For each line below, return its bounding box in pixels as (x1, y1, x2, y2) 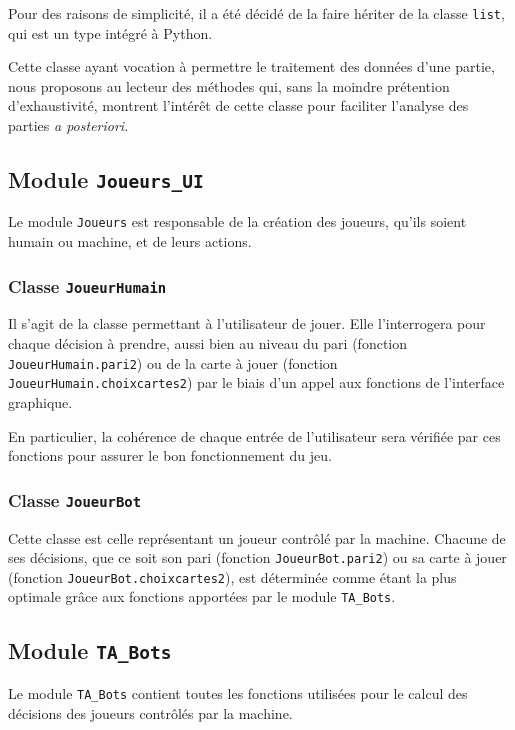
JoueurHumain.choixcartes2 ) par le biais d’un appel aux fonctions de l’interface (8, 372, 505, 393)
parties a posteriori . (8, 115, 129, 136)
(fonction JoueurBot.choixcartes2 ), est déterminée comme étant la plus (8, 566, 457, 587)
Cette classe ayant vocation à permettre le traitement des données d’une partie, (8, 56, 495, 77)
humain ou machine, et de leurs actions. (8, 231, 252, 252)
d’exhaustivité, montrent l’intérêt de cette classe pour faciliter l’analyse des (8, 95, 469, 116)
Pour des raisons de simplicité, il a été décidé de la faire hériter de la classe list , (8, 3, 505, 23)
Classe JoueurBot (8, 487, 142, 512)
